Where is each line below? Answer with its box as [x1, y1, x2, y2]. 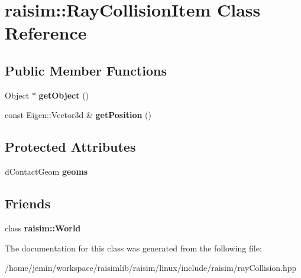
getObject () [38, 89, 89, 101]
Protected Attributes [5, 138, 136, 156]
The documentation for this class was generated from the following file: [5, 241, 262, 254]
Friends [5, 194, 51, 212]
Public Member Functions [5, 61, 167, 79]
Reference [5, 21, 87, 45]
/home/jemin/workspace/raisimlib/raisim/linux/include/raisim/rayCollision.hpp [5, 261, 297, 274]
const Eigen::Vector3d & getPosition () [5, 109, 151, 121]
